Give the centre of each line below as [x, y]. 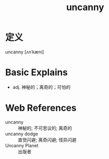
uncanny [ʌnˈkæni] [25, 52]
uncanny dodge [22, 134]
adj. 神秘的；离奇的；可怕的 [42, 87]
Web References [41, 108]
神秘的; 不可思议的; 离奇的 [45, 128]
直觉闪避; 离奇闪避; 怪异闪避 [47, 140]
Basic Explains [37, 72]
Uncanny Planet [22, 145]
